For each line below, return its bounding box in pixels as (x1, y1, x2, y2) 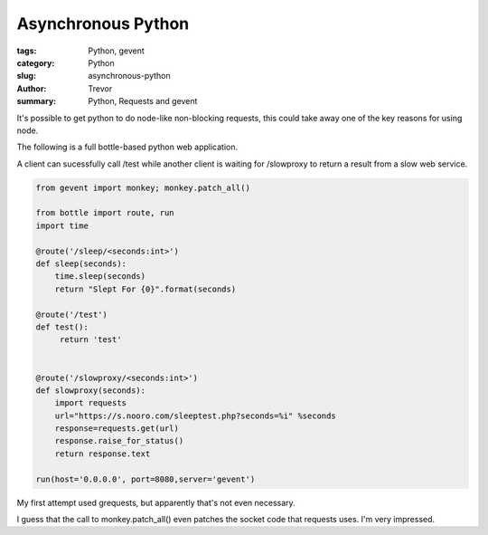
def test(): (35, 321, 89, 332)
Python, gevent (88, 45, 145, 56)
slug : (16, 71, 36, 81)
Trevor (88, 82, 113, 94)
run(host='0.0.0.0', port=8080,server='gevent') (35, 473, 256, 484)
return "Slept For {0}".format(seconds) (54, 283, 237, 294)
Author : (16, 82, 47, 94)
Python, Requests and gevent (88, 96, 198, 107)
